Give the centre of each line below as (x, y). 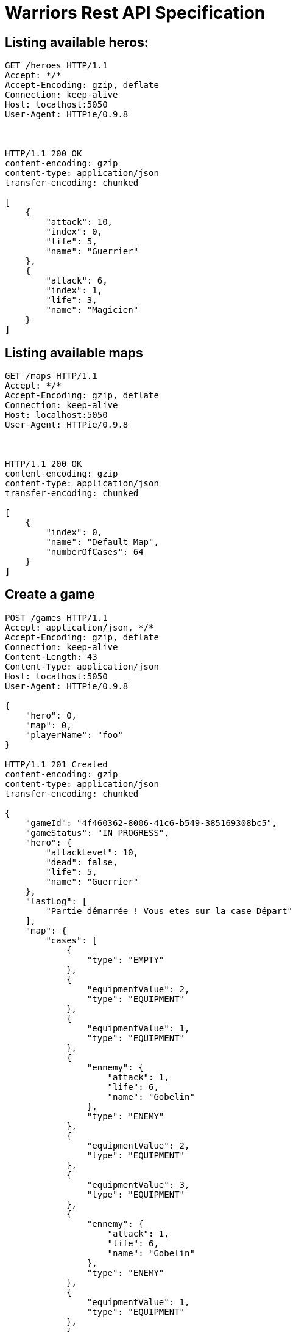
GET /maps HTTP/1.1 (51, 376)
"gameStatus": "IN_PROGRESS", (97, 832)
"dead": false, (82, 862)
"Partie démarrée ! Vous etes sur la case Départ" (169, 911)
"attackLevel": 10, (92, 852)
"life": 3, (72, 300)
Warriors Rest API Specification (135, 13)
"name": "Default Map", (102, 542)
